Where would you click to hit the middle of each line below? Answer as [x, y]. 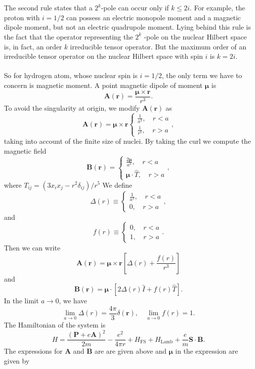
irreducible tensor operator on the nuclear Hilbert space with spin [104, 56]
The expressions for [33, 351]
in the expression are [207, 351]
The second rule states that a [48, 8]
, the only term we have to [202, 75]
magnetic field [25, 150]
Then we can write [32, 248]
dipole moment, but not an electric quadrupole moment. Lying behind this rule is [127, 27]
